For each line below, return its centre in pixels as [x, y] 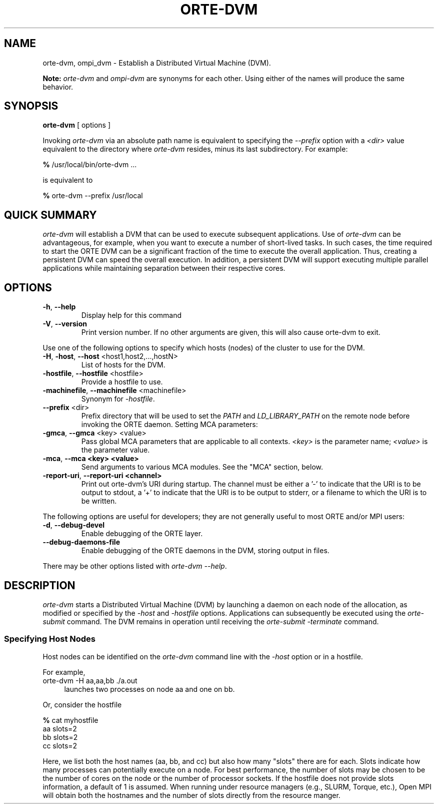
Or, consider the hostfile [82, 704]
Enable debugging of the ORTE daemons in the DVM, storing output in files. [205, 551]
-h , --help [59, 307]
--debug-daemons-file [81, 542]
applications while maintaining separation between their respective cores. [164, 268]
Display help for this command [131, 315]
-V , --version [65, 324]
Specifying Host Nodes [50, 639]
